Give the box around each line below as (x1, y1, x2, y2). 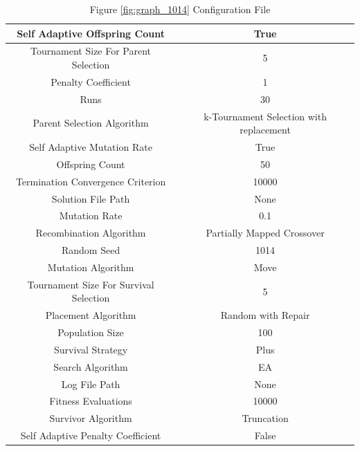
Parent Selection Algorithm (33, 116, 149, 130)
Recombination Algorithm (35, 225, 146, 240)
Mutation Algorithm (47, 259, 134, 274)
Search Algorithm (53, 359, 128, 374)
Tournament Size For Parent (30, 44, 152, 58)
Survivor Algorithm (49, 411, 132, 425)
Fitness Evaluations (49, 394, 132, 408)
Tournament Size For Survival (27, 277, 154, 291)
